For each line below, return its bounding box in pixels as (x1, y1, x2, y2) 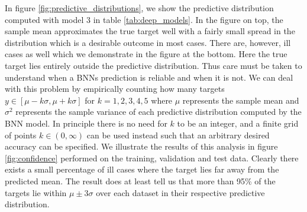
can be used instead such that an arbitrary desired (86, 128, 270, 141)
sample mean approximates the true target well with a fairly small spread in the (5, 25, 295, 37)
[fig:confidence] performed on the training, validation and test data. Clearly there (5, 151, 299, 164)
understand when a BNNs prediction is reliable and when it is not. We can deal (5, 71, 293, 83)
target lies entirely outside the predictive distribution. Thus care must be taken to (5, 59, 302, 71)
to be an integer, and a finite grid (177, 117, 299, 129)
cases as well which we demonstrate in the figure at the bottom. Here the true (5, 48, 287, 60)
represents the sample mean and (182, 94, 299, 106)
